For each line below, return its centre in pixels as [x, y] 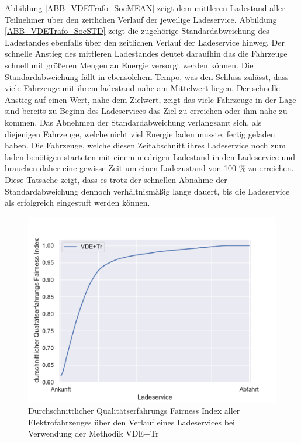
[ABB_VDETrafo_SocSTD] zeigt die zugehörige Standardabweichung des [137, 31]
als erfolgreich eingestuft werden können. [77, 203]
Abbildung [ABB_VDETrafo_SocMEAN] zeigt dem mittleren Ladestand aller [145, 8]
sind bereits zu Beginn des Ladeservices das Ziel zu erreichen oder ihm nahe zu [146, 111]
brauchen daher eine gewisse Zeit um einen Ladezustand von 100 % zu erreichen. [149, 168]
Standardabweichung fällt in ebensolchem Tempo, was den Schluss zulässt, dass [147, 76]
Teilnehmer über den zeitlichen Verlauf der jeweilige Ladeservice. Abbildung [141, 19]
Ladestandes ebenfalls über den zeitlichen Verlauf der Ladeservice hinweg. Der [145, 42]
